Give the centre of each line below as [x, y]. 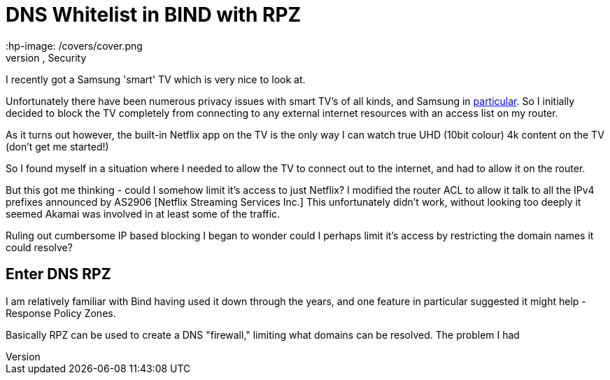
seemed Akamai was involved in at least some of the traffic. [143, 213]
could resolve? [39, 247]
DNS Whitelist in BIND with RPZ [154, 15]
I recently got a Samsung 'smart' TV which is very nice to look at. [156, 79]
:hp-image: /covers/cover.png [74, 45]
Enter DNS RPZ [58, 274]
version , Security [46, 57]
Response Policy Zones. [61, 313]
